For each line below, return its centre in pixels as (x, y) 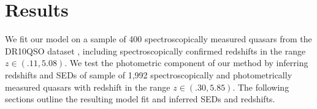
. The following (261, 87)
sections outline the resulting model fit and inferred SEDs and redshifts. (140, 99)
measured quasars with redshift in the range (88, 87)
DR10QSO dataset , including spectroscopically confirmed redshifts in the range (155, 51)
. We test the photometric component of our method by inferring (186, 63)
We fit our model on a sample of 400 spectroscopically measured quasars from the (158, 39)
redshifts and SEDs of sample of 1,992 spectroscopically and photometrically (149, 74)
